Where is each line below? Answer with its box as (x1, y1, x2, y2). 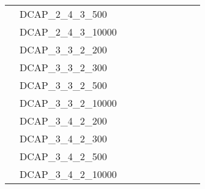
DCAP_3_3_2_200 (20, 42, 107, 56)
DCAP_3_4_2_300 (20, 131, 107, 145)
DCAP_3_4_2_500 (20, 149, 107, 163)
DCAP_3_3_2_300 (20, 60, 107, 74)
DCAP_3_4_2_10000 (20, 167, 117, 181)
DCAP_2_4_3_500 (20, 7, 107, 21)
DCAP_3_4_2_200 (20, 114, 107, 128)
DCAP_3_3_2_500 (20, 78, 107, 92)
